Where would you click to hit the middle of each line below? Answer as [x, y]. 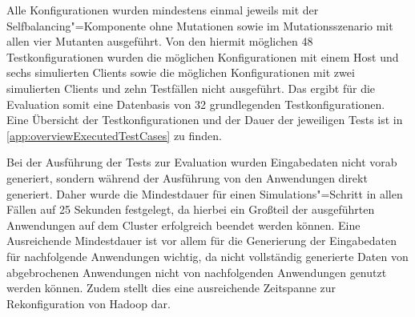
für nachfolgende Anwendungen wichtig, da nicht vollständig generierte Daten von [207, 256]
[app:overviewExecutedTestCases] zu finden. [114, 135]
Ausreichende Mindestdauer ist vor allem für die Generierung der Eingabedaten [201, 241]
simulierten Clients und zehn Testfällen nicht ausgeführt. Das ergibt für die [191, 88]
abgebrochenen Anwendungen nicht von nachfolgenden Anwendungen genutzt [197, 272]
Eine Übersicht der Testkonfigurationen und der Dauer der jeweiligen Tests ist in [205, 120]
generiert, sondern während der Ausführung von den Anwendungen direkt [187, 177]
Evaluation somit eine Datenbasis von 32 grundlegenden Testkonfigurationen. [196, 104]
